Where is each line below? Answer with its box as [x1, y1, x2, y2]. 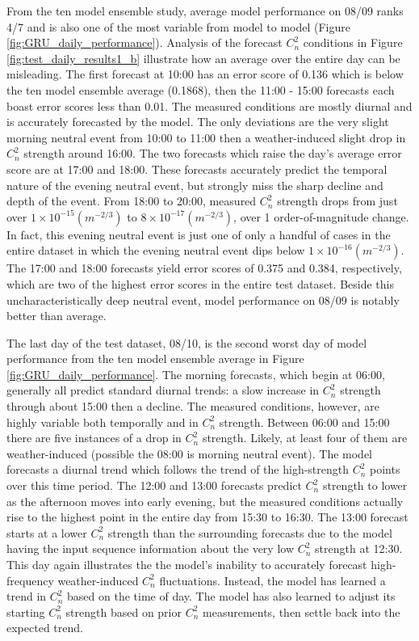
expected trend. [6, 619, 83, 636]
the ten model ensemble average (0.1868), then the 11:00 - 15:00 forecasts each [6, 81, 395, 98]
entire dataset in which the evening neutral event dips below [6, 242, 305, 259]
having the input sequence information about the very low [6, 540, 295, 557]
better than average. [6, 307, 107, 324]
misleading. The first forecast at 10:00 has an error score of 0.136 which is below [6, 65, 404, 82]
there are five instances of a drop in [6, 429, 182, 446]
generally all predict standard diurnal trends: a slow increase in [6, 382, 320, 399]
